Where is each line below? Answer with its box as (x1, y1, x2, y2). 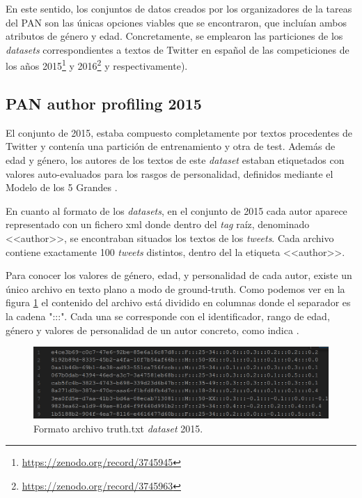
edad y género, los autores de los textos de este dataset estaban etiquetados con (6, 153, 345, 167)
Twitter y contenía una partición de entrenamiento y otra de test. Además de (6, 139, 336, 153)
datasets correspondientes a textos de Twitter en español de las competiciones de (6, 42, 349, 56)
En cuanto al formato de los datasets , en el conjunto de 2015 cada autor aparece (6, 203, 347, 218)
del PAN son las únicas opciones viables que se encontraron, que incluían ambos (6, 15, 347, 29)
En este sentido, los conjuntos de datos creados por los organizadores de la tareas (6, 1, 352, 15)
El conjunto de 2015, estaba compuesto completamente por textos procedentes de (6, 125, 352, 139)
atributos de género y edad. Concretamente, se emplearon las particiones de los (6, 29, 343, 43)
